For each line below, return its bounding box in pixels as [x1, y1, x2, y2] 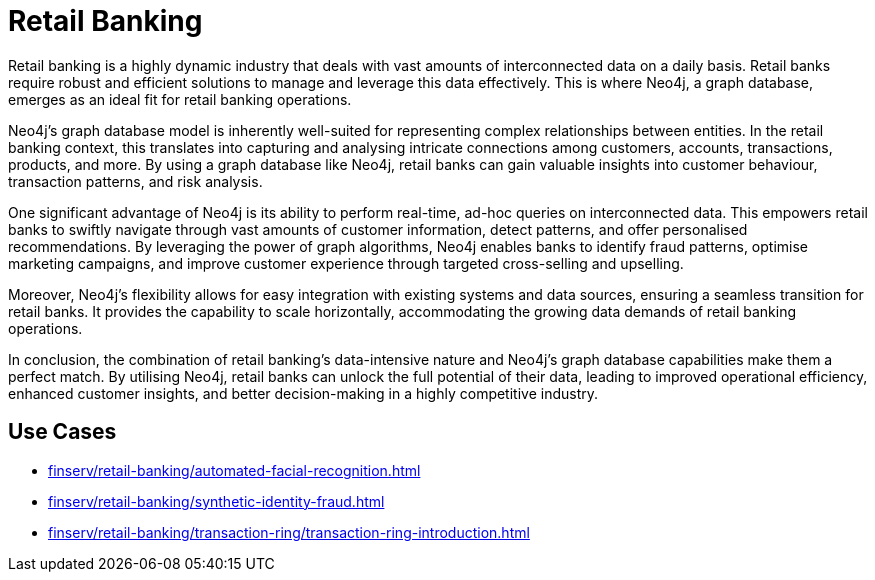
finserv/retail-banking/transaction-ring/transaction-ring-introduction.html [48, 523, 530, 541]
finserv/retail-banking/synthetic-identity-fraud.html [48, 492, 385, 510]
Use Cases [8, 419, 117, 445]
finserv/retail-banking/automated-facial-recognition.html [48, 461, 421, 479]
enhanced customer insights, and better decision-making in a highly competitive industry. [8, 384, 599, 402]
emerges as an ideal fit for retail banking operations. [8, 90, 352, 108]
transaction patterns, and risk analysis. [8, 172, 263, 190]
